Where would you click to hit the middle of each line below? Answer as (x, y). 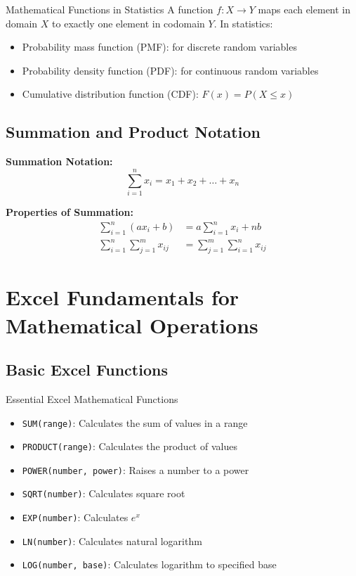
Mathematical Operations (132, 325)
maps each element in (304, 9)
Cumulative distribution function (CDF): (110, 94)
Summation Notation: (59, 161)
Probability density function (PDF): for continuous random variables (170, 70)
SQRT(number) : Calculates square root (104, 493)
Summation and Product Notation (133, 132)
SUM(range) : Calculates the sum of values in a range (135, 422)
